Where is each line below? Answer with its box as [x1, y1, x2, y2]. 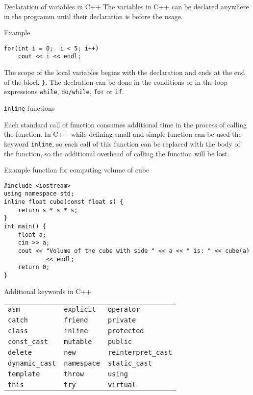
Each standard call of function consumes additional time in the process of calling [4, 119, 247, 129]
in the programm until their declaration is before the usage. [4, 11, 183, 21]
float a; [18, 231, 46, 238]
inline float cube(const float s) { [4, 198, 124, 205]
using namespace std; [4, 190, 75, 197]
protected [107, 327, 144, 335]
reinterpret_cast [107, 348, 172, 357]
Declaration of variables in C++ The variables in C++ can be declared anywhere [4, 1, 249, 11]
